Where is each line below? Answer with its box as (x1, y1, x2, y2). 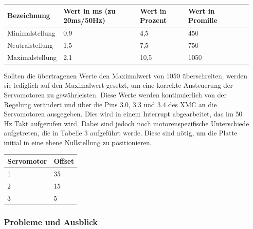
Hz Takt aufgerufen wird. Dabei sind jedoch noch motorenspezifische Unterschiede (4, 118, 249, 128)
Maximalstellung (7, 52, 57, 62)
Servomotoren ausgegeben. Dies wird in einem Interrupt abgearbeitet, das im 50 (4, 109, 243, 119)
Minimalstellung (7, 27, 55, 38)
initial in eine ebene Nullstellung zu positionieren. (4, 137, 152, 147)
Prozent (140, 15, 167, 25)
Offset (54, 155, 74, 166)
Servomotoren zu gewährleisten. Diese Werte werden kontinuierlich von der (4, 89, 227, 99)
